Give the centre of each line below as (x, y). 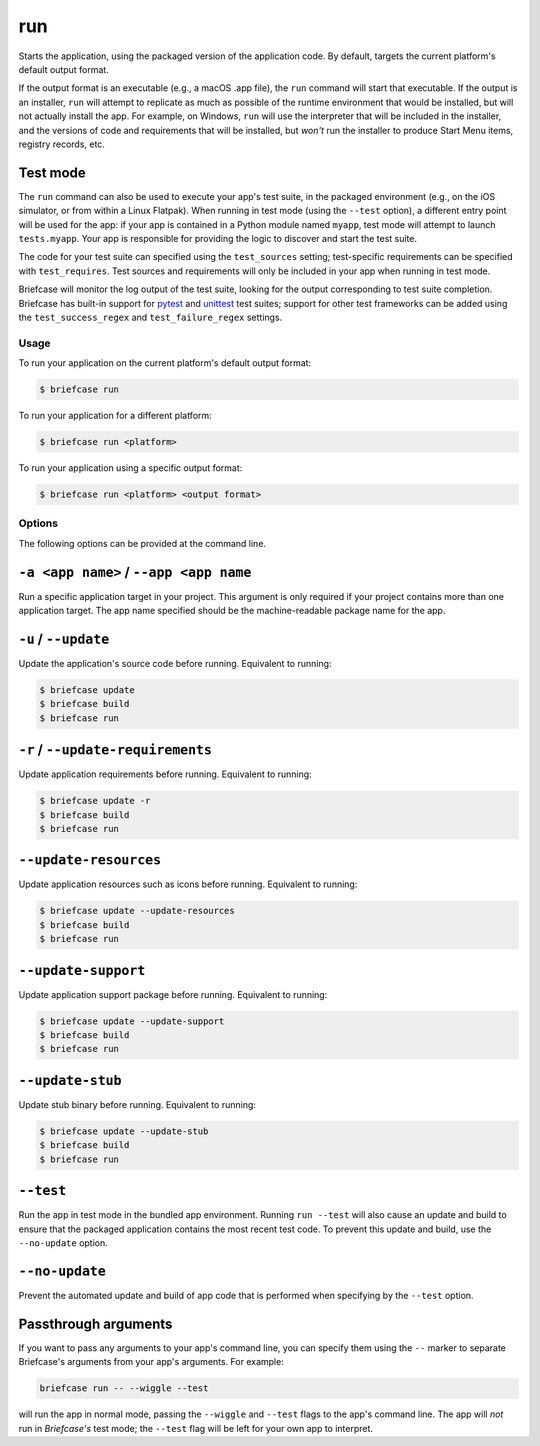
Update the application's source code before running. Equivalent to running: (175, 663)
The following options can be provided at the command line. (142, 543)
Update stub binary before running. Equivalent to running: (137, 1104)
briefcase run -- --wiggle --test (124, 1388)
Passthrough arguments (95, 1323)
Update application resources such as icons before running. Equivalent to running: (188, 884)
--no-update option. (63, 1243)
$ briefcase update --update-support (132, 1021)
